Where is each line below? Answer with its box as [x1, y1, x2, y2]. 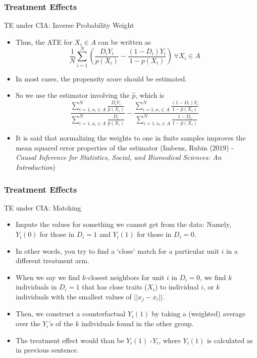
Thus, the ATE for [15, 36, 72, 47]
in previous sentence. [15, 345, 79, 355]
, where [158, 335, 181, 345]
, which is [135, 90, 164, 100]
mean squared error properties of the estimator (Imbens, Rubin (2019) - [15, 142, 234, 152]
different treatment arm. [15, 255, 90, 266]
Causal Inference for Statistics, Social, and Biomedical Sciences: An [15, 152, 222, 162]
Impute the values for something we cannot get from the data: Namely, [15, 219, 231, 229]
